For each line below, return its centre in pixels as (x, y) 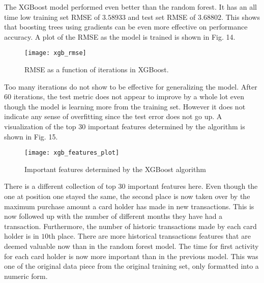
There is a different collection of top (60, 186)
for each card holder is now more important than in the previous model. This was (131, 256)
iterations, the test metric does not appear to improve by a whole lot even (129, 96)
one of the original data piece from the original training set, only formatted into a (131, 266)
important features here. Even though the (193, 186)
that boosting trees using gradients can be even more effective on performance (126, 27)
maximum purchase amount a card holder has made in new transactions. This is (129, 206)
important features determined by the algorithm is (166, 126)
